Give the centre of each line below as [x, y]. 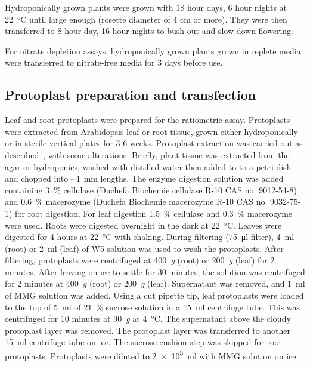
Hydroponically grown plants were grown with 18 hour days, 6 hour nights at [146, 7]
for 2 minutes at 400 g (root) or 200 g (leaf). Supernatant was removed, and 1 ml [155, 283]
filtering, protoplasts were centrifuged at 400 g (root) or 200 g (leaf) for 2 [140, 260]
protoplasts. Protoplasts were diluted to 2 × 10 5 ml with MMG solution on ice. [152, 355]
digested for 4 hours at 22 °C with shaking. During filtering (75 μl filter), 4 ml [150, 237]
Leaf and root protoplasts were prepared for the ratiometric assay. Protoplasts [148, 120]
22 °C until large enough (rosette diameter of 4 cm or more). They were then [146, 19]
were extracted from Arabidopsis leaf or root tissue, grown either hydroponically [151, 131]
